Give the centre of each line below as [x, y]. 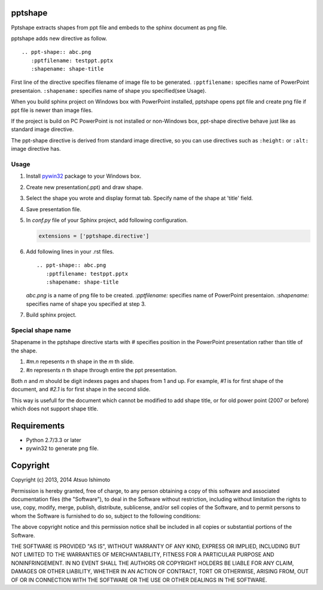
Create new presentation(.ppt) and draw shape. [85, 187]
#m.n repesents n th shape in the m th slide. [80, 361]
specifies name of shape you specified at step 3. [86, 304]
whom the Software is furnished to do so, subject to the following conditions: [106, 516]
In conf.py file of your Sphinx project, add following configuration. [107, 220]
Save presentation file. [54, 209]
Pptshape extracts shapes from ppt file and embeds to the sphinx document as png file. [119, 28]
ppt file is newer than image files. [52, 110]
